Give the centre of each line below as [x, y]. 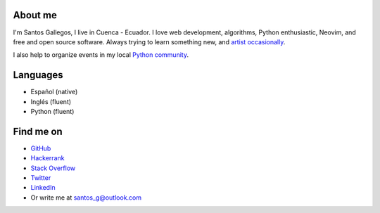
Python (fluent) [52, 111]
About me [35, 15]
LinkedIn [43, 188]
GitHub [41, 148]
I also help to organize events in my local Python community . [101, 55]
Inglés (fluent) [51, 101]
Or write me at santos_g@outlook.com [86, 198]
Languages [38, 75]
